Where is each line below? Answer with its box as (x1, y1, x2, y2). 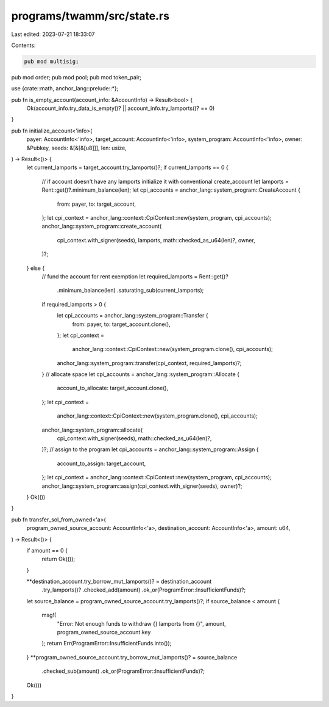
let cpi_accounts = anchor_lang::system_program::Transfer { (57, 312, 208, 319)
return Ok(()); (41, 556, 76, 563)
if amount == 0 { (26, 546, 68, 554)
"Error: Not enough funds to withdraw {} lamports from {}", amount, (57, 620, 227, 627)
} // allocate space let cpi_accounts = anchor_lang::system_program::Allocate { (41, 371, 240, 378)
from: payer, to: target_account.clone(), (72, 321, 171, 328)
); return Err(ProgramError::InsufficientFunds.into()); (41, 640, 172, 647)
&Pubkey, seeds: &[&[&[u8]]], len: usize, (26, 144, 127, 151)
